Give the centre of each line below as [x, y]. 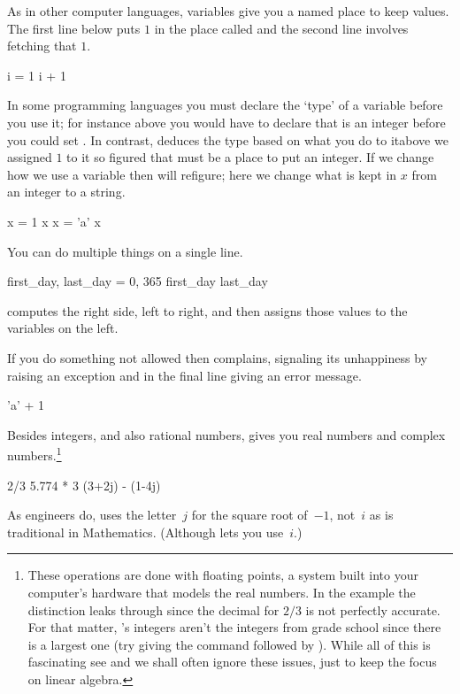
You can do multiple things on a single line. [125, 251]
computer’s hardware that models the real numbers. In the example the [222, 592]
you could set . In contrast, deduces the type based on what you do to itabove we [228, 139]
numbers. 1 [34, 454]
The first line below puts [74, 28]
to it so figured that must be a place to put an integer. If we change [250, 157]
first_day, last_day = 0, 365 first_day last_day [138, 281]
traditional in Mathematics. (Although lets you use [146, 532]
